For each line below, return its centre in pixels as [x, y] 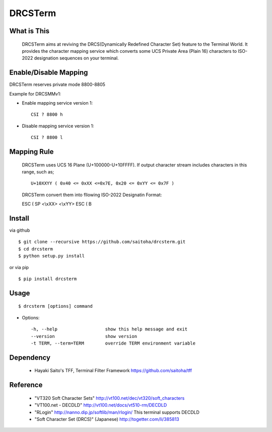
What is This [29, 31]
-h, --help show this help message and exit [109, 329]
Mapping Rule [31, 152]
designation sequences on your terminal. [76, 58]
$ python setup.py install [52, 256]
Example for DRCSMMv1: [35, 94]
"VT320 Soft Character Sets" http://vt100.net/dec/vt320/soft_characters [110, 398]
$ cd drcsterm [36, 249]
